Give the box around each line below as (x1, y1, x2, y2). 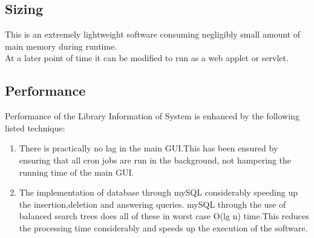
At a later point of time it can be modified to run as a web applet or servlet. (5, 51, 289, 64)
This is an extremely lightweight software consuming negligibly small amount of (5, 28, 301, 41)
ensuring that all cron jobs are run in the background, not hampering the (19, 153, 292, 166)
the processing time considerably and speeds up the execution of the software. (19, 221, 308, 234)
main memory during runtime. (5, 39, 117, 52)
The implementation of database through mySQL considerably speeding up (19, 186, 298, 199)
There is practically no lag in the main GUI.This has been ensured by (19, 142, 278, 154)
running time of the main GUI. (19, 165, 134, 178)
